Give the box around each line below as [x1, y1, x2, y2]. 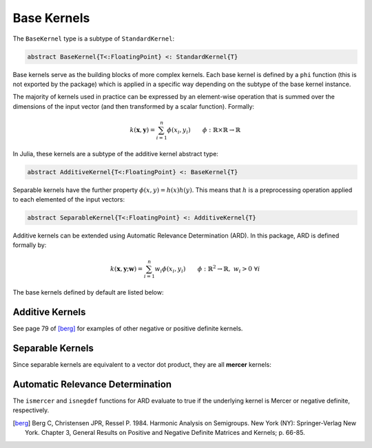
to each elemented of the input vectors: [12, 195, 125, 203]
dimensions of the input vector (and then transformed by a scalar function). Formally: [12, 102, 255, 110]
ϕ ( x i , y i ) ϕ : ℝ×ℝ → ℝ [167, 126, 241, 136]
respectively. [12, 406, 50, 414]
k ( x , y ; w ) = [110, 265, 143, 273]
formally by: [12, 241, 47, 249]
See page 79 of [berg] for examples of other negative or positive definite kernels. [12, 324, 243, 333]
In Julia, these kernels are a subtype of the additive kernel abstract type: [12, 149, 218, 158]
